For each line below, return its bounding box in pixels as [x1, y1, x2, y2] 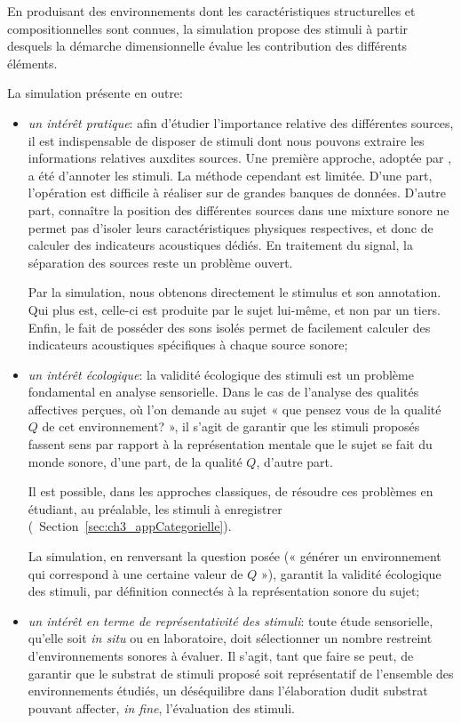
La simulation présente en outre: [7, 84, 183, 102]
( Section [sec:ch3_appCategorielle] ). [28, 517, 232, 535]
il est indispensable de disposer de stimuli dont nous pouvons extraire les [28, 131, 425, 149]
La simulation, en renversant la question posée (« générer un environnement [28, 547, 441, 566]
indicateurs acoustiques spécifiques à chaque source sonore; [28, 335, 348, 354]
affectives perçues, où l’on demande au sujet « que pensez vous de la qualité [28, 399, 441, 418]
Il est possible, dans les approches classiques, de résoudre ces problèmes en [28, 482, 433, 501]
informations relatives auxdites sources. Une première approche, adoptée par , [28, 149, 452, 167]
